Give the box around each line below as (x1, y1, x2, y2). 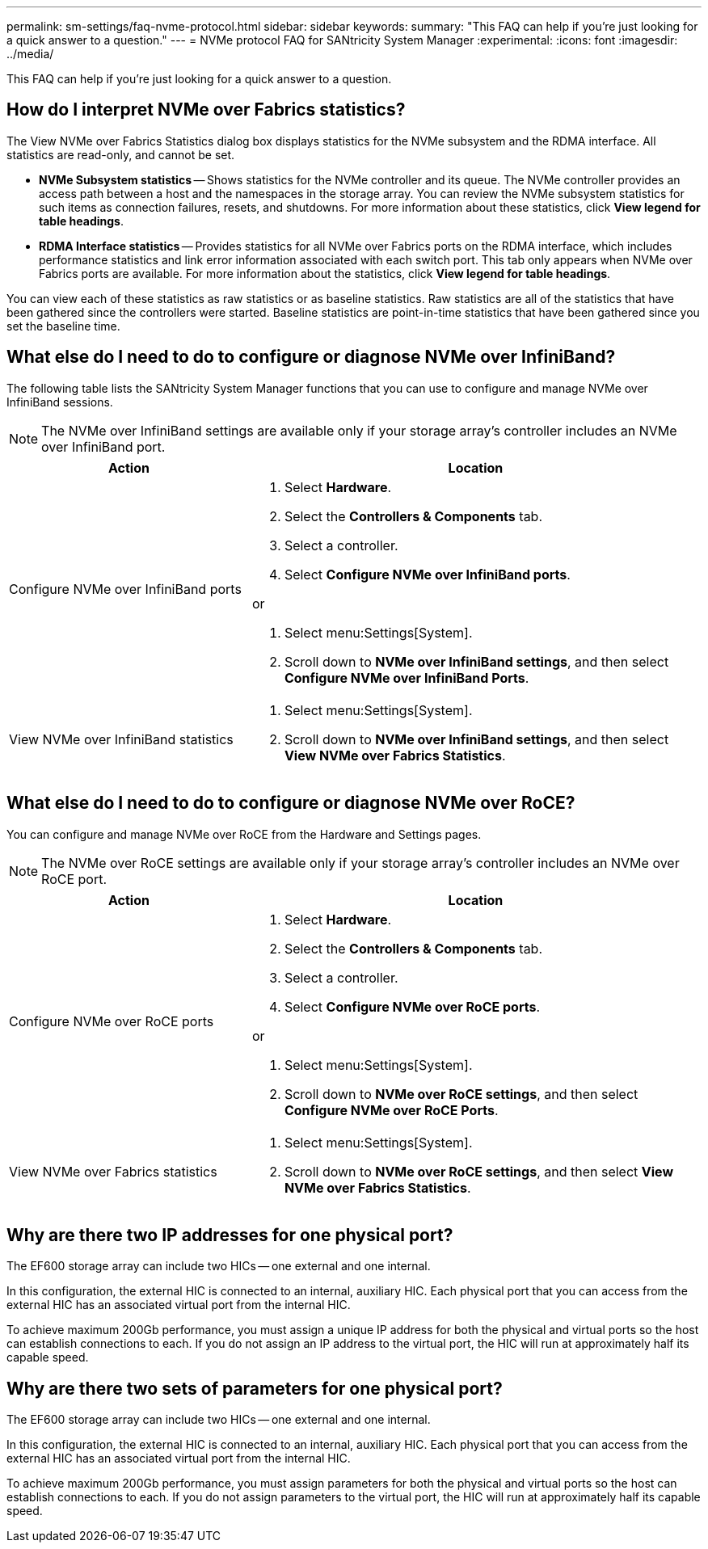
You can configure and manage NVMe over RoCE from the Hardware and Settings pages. (6, 827, 482, 841)
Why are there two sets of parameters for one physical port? (6, 1378, 503, 1399)
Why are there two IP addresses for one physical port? (6, 1224, 453, 1245)
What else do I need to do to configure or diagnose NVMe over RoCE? (6, 793, 575, 814)
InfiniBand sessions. (6, 394, 113, 409)
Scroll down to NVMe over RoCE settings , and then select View (284, 1163, 673, 1180)
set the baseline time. (6, 318, 120, 333)
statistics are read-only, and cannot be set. (6, 147, 235, 162)
